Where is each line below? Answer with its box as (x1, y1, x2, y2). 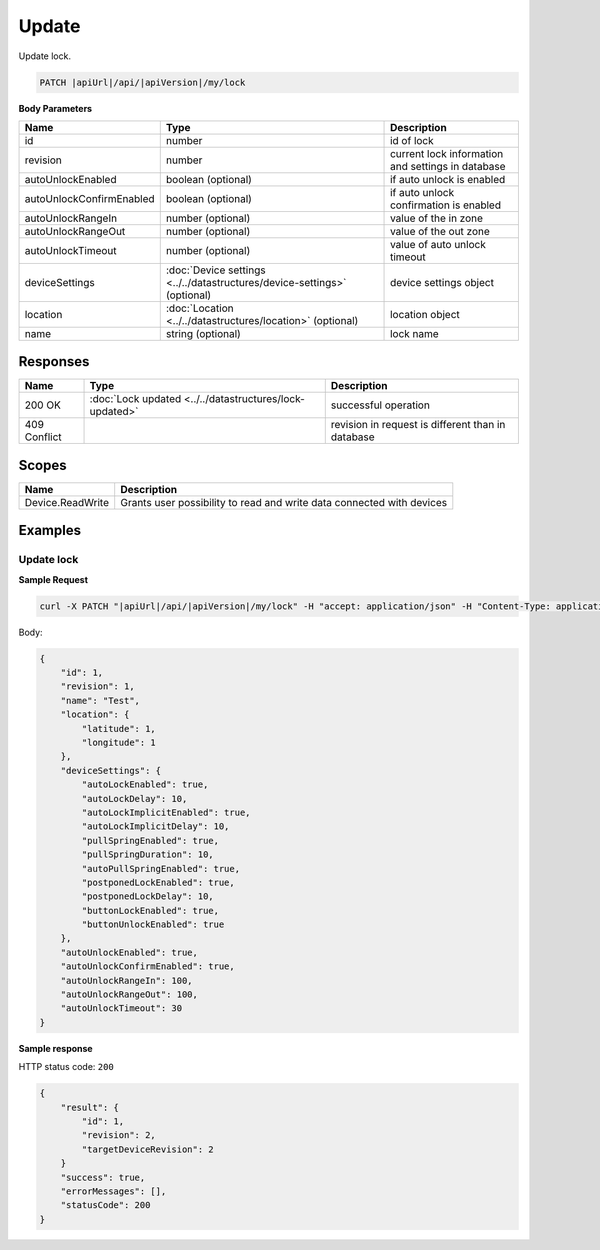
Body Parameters (18, 102, 93, 114)
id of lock (390, 133, 434, 147)
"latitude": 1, (81, 723, 157, 734)
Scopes (18, 456, 67, 474)
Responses (18, 353, 90, 370)
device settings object (390, 275, 495, 289)
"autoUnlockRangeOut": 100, (60, 989, 199, 1000)
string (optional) (165, 326, 242, 340)
